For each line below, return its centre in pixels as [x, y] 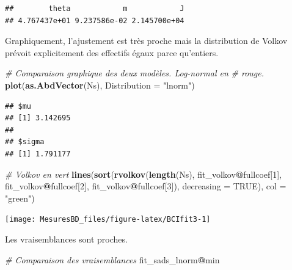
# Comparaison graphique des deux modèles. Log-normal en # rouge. [134, 73]
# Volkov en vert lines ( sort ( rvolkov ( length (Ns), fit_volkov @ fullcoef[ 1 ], [143, 174]
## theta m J [95, 9]
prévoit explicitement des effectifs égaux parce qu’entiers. [112, 52]
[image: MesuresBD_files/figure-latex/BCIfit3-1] [108, 220]
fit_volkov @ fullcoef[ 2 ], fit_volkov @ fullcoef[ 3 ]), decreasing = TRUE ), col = [146, 186]
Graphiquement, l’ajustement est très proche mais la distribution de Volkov [146, 41]
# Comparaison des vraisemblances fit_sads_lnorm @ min [112, 259]
